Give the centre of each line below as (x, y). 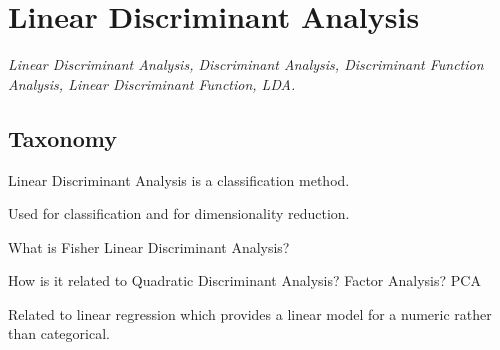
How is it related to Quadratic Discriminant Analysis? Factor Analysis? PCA (244, 280)
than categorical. (59, 333)
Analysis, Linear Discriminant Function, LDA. (152, 83)
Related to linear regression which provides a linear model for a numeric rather (250, 313)
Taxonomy (63, 137)
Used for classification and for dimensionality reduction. (179, 213)
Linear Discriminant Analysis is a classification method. (179, 179)
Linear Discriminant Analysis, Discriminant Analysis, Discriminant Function (246, 64)
